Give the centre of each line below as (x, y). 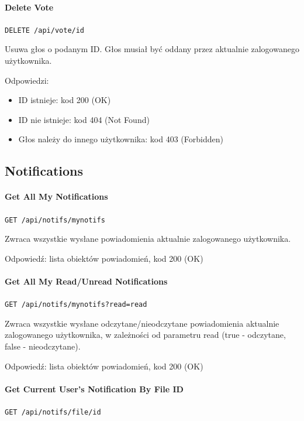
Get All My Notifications (56, 196)
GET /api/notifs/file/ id (53, 413)
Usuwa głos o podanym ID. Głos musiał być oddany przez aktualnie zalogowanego (152, 49)
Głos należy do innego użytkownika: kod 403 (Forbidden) (121, 139)
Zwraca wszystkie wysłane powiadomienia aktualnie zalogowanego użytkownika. (148, 239)
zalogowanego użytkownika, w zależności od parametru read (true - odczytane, (145, 335)
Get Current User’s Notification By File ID (94, 389)
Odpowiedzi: (27, 80)
